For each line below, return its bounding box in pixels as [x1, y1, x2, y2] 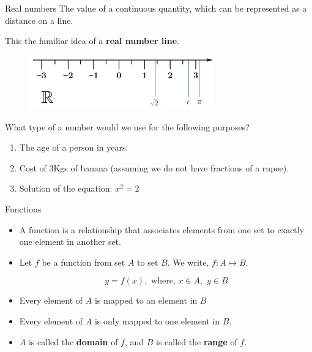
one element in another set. [19, 235, 121, 248]
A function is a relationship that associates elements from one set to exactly [19, 223, 305, 236]
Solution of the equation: [19, 182, 113, 195]
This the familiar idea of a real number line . [5, 34, 180, 47]
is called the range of [156, 335, 237, 348]
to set [137, 255, 158, 268]
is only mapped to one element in [94, 315, 220, 327]
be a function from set [42, 255, 125, 268]
